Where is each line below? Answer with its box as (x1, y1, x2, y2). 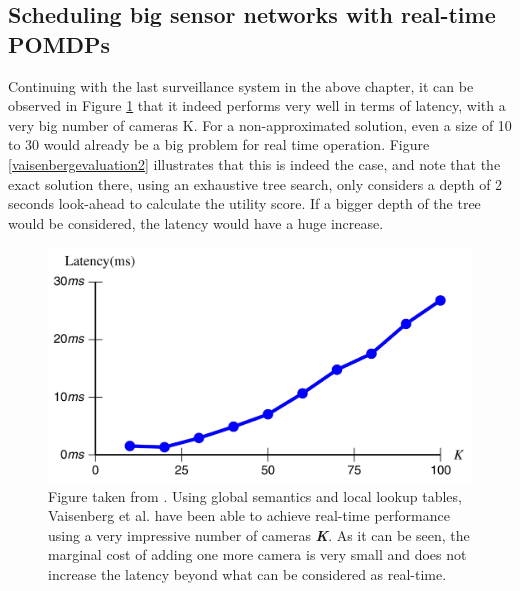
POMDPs (8, 28, 111, 59)
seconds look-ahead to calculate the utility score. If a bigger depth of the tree (8, 193, 481, 214)
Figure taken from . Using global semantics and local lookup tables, (48, 485, 462, 506)
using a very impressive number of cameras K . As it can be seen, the (48, 524, 470, 545)
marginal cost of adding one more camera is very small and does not (48, 544, 467, 565)
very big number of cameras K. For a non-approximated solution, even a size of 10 (8, 114, 512, 135)
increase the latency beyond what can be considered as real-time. (48, 564, 447, 585)
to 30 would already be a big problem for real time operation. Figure (8, 134, 430, 155)
